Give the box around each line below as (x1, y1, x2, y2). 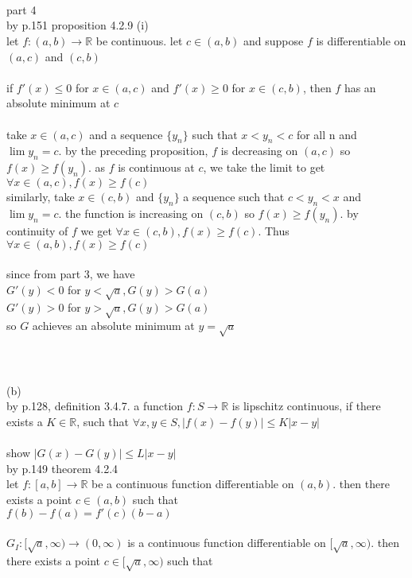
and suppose (243, 32, 304, 48)
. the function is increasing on (58, 204, 204, 221)
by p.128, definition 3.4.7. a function (6, 398, 184, 414)
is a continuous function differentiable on (127, 534, 326, 551)
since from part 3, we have (6, 266, 135, 282)
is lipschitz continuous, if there (231, 398, 381, 414)
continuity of (6, 222, 68, 239)
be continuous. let (95, 32, 183, 48)
